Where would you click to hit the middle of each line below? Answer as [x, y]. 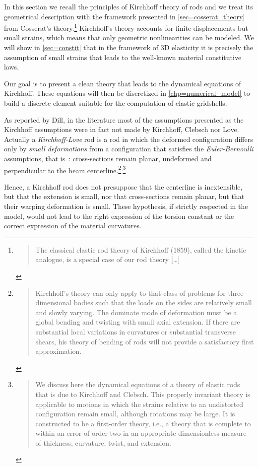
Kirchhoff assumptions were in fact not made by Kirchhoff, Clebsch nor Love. [122, 129]
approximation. [59, 351]
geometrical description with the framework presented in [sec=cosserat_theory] [125, 16]
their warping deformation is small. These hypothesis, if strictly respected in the [126, 206]
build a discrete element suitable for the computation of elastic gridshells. [116, 103]
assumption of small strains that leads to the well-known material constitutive [123, 57]
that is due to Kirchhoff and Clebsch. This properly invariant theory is [143, 394]
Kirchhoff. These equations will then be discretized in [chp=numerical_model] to [127, 93]
